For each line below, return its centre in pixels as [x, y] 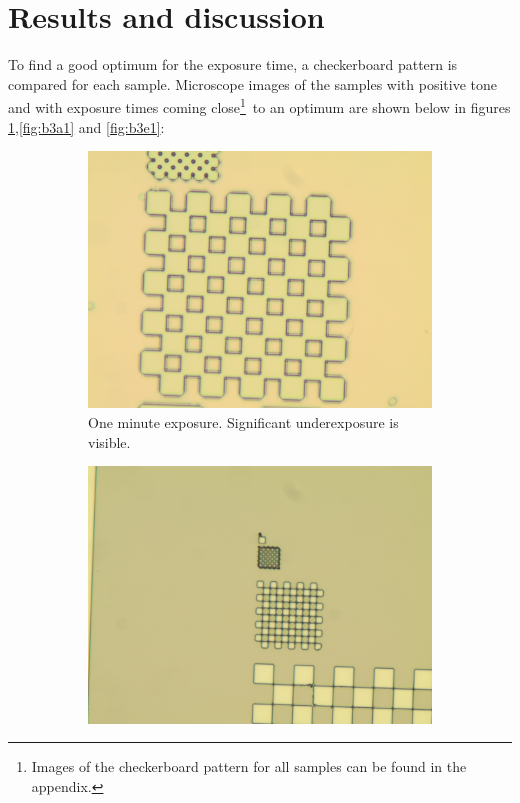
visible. [109, 441]
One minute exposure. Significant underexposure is [243, 422]
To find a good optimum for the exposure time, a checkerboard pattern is [233, 64]
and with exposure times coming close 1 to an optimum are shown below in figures [259, 105]
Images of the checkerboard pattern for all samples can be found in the [249, 766]
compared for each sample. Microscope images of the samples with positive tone [252, 83]
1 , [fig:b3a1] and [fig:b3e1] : [86, 126]
